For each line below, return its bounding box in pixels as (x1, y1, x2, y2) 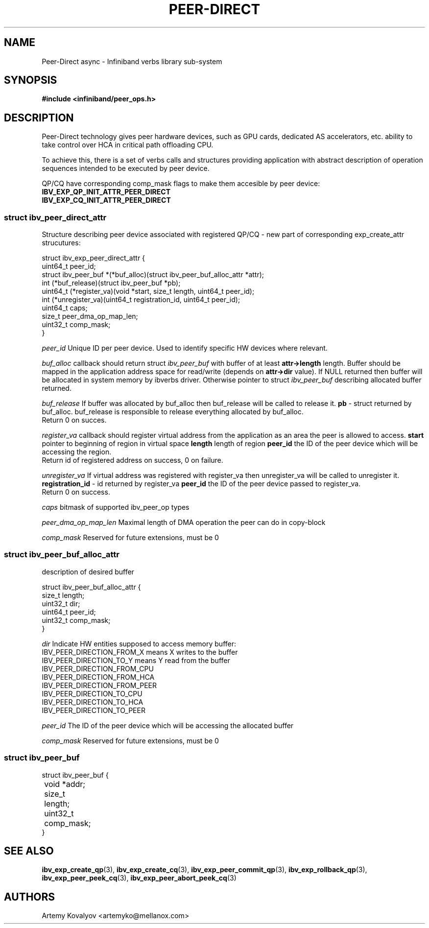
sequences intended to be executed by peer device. (42, 164, 210, 173)
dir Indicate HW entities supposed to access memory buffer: (42, 639, 237, 648)
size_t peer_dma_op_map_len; (42, 312, 138, 321)
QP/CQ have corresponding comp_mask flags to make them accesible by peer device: (42, 179, 320, 188)
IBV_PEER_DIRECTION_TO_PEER (42, 706, 145, 714)
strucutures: (42, 238, 81, 247)
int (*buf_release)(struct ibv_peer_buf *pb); (42, 279, 181, 287)
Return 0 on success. (42, 488, 110, 497)
